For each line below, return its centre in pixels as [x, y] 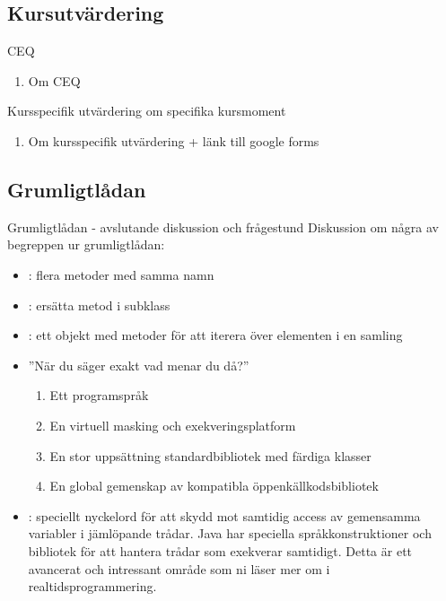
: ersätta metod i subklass [99, 305]
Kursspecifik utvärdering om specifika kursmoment [147, 111]
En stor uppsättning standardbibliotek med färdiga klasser [210, 455]
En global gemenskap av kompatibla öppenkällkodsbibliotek [214, 486]
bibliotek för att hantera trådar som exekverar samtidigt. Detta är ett [220, 550]
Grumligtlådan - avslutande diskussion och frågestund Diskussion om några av [223, 226]
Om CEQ [54, 80]
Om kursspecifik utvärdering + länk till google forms [174, 140]
